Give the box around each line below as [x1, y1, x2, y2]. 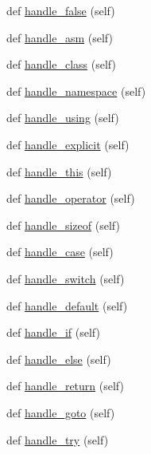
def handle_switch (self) [6, 270, 125, 286]
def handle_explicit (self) [6, 136, 130, 152]
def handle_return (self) [6, 377, 124, 394]
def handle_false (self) [6, 2, 115, 18]
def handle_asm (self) [6, 29, 113, 45]
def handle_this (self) [6, 163, 112, 180]
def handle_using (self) [6, 109, 119, 126]
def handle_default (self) [6, 297, 128, 314]
